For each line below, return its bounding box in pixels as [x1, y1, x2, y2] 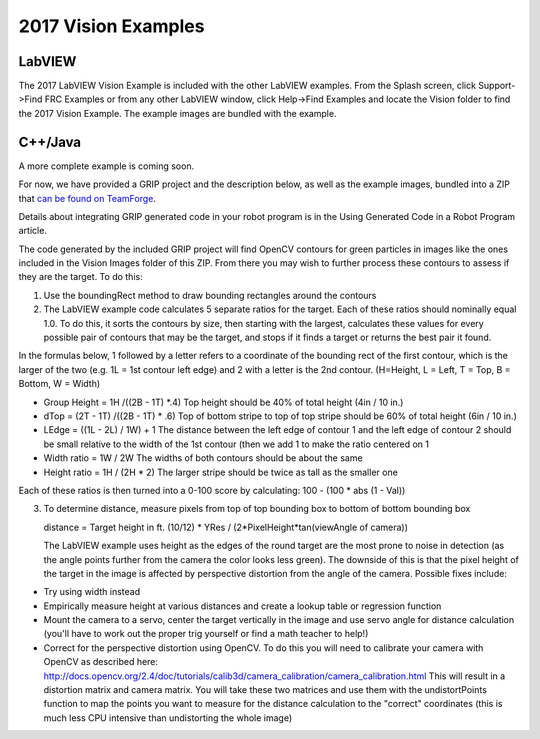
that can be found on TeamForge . [18, 192, 157, 204]
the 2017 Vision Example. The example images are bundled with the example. [18, 107, 337, 119]
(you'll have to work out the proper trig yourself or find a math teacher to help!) [43, 628, 369, 640]
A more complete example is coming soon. [18, 160, 195, 172]
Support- [478, 80, 516, 92]
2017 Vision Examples [18, 15, 205, 37]
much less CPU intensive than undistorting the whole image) [43, 711, 293, 724]
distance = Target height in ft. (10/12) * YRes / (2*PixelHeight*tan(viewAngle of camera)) [43, 521, 409, 533]
